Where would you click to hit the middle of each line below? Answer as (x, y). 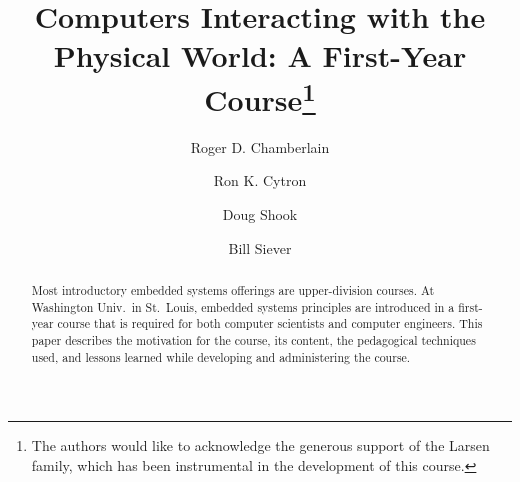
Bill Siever (260, 247)
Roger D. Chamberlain (260, 146)
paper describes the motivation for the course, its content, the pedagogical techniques (253, 339)
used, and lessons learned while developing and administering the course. (221, 356)
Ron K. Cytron (260, 180)
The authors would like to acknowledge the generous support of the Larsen (260, 445)
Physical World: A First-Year (260, 55)
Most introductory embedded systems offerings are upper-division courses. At (233, 290)
